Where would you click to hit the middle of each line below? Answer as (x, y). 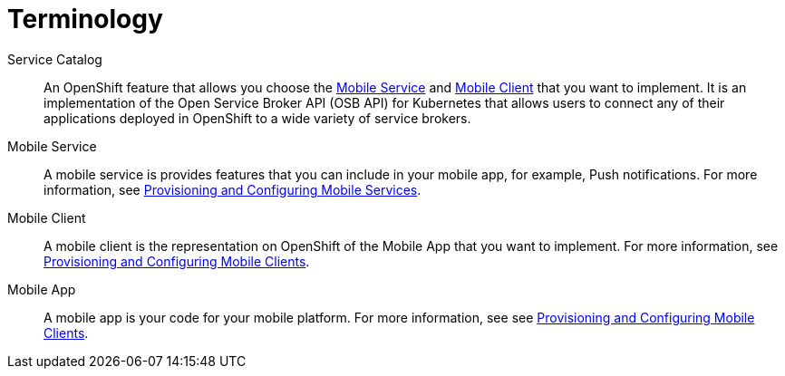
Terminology (85, 19)
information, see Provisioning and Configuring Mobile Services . (233, 189)
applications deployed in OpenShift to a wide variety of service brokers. (257, 118)
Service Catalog (55, 59)
